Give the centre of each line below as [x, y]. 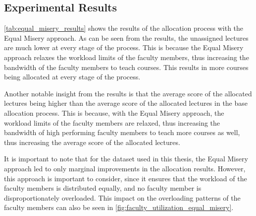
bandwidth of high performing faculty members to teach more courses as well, [122, 132]
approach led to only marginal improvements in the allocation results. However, [125, 168]
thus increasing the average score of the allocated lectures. [92, 142]
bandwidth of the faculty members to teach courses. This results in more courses [126, 67]
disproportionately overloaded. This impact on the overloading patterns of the [122, 197]
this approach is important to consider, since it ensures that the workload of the [126, 178]
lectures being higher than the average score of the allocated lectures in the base [126, 103]
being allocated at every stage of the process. [72, 77]
